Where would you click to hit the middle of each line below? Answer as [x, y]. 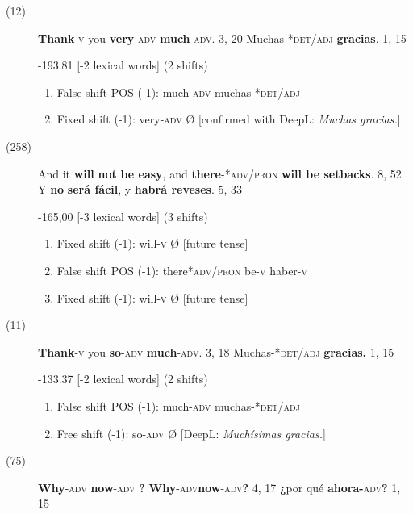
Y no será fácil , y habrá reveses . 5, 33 [140, 189]
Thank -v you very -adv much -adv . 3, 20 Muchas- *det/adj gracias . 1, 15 [222, 38]
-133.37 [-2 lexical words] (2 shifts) [123, 379]
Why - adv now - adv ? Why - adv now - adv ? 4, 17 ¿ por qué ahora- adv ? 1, [219, 487]
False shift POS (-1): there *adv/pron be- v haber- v [182, 270]
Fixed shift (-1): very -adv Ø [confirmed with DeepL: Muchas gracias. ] [229, 119]
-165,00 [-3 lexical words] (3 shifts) [123, 216]
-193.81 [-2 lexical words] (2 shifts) [123, 65]
